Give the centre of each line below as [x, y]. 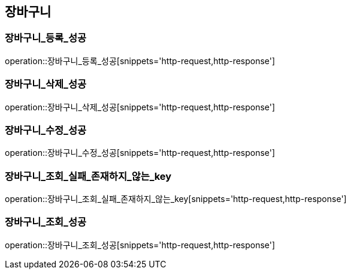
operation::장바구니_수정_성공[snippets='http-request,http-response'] [140, 153]
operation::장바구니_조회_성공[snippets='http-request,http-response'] [140, 245]
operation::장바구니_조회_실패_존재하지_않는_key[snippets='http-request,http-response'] [176, 199]
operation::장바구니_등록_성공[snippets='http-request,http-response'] [140, 61]
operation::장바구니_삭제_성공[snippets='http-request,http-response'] [140, 107]
